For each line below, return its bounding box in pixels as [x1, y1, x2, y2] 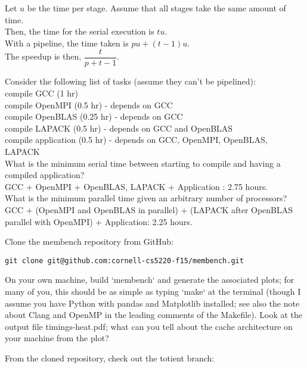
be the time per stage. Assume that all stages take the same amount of [27, 2, 286, 14]
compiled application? [5, 169, 85, 181]
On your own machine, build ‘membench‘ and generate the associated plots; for [5, 273, 294, 286]
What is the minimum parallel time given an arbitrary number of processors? [5, 192, 287, 204]
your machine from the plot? [5, 332, 109, 344]
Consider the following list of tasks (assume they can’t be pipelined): [5, 75, 256, 88]
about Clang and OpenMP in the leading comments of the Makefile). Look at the [5, 308, 303, 321]
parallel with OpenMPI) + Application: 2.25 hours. [5, 215, 193, 227]
